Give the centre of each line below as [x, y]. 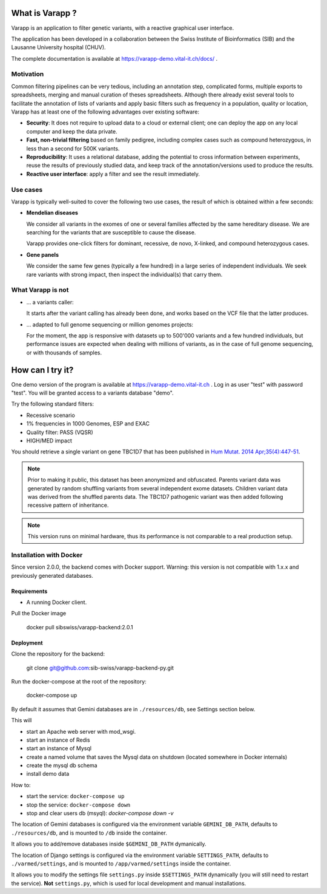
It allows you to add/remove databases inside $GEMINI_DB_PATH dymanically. [109, 844]
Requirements [29, 591]
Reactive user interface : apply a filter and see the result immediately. [113, 174]
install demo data [48, 774]
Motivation [28, 74]
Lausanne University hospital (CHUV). [58, 47]
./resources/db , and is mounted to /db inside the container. [89, 833]
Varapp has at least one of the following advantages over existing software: [105, 112]
